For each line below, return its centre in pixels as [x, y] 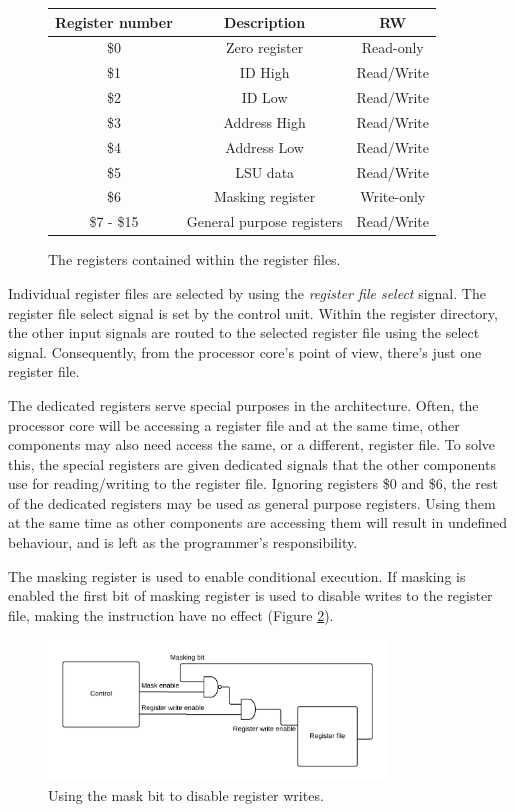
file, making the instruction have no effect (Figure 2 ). [171, 614]
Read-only [392, 47]
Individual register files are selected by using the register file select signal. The [247, 292]
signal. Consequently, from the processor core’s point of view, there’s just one [245, 351]
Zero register [265, 47]
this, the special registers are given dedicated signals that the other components [252, 463]
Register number [114, 21]
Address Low [264, 146]
